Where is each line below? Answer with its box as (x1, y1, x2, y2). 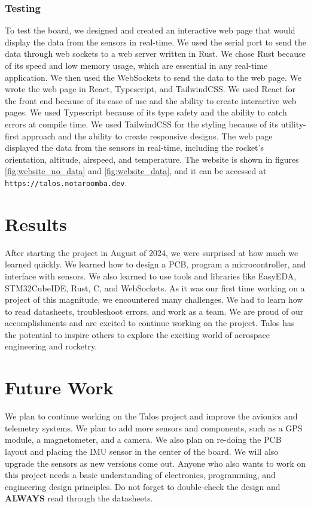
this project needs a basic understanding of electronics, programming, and (5, 469, 276, 481)
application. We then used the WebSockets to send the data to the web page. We (5, 71, 302, 83)
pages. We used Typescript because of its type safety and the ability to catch (5, 106, 287, 118)
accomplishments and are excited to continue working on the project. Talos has (5, 317, 295, 329)
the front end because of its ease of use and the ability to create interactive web (5, 94, 297, 107)
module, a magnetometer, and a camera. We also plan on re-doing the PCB (5, 433, 282, 446)
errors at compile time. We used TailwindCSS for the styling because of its (5, 117, 279, 130)
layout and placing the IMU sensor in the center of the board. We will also (5, 445, 279, 457)
